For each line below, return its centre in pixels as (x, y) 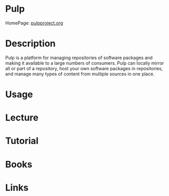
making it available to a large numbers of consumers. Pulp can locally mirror (85, 63)
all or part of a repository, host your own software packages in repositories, (84, 68)
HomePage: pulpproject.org (34, 23)
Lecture (22, 118)
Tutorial (22, 141)
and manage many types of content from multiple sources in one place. (80, 74)
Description (30, 44)
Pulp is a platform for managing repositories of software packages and (79, 58)
